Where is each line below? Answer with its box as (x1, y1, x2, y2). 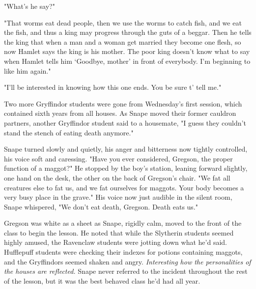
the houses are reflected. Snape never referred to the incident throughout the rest (4, 266, 248, 276)
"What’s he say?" (4, 1, 55, 11)
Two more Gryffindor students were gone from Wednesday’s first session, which (4, 98, 242, 108)
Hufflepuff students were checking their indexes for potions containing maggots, (4, 247, 243, 257)
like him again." (4, 65, 51, 76)
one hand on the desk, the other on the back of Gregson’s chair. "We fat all (4, 172, 230, 183)
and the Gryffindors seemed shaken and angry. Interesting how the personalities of (4, 256, 251, 266)
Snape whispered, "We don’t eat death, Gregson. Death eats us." (4, 201, 198, 211)
